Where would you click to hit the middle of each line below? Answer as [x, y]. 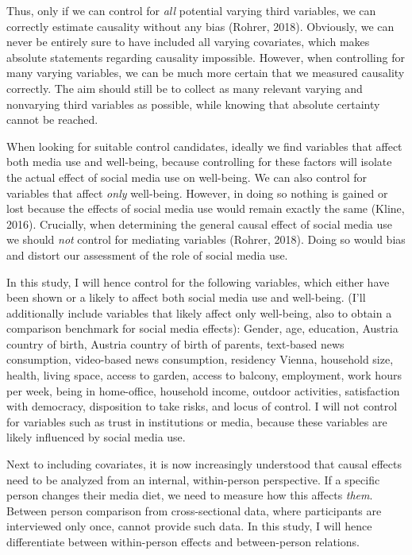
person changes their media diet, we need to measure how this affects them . [190, 495]
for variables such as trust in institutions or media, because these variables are [197, 421]
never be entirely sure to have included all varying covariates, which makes [188, 42]
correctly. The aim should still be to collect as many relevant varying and [185, 88]
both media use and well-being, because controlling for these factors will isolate [199, 162]
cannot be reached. [52, 119]
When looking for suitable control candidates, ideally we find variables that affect [204, 146]
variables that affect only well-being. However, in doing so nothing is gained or [197, 193]
